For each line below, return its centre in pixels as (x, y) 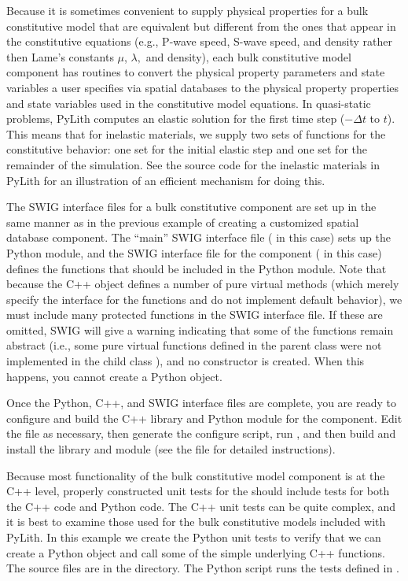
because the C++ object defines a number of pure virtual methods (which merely (203, 284)
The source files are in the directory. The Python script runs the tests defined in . (203, 568)
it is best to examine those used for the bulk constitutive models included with (196, 522)
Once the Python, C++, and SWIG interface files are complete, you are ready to (201, 403)
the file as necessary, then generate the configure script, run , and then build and (201, 433)
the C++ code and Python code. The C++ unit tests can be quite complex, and (201, 506)
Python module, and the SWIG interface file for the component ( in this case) (194, 252)
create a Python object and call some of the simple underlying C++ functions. (196, 552)
